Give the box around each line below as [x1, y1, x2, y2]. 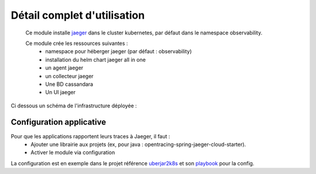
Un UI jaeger [45, 89, 76, 96]
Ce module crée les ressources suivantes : [25, 40, 128, 47]
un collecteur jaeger [45, 72, 94, 79]
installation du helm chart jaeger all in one [45, 56, 146, 63]
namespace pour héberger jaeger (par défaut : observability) [45, 48, 193, 55]
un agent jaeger [45, 64, 84, 71]
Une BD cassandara [45, 81, 94, 88]
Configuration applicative [11, 117, 107, 127]
